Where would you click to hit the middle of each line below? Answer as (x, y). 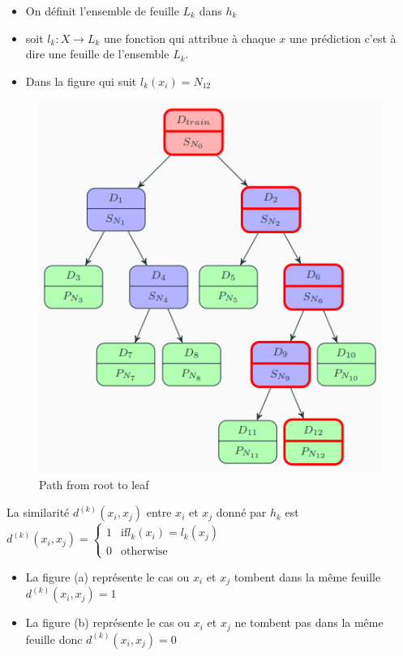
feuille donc (54, 639)
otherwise (144, 552)
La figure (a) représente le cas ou (107, 576)
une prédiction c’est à (343, 38)
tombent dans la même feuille (307, 576)
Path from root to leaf (94, 485)
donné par (241, 512)
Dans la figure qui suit (81, 81)
